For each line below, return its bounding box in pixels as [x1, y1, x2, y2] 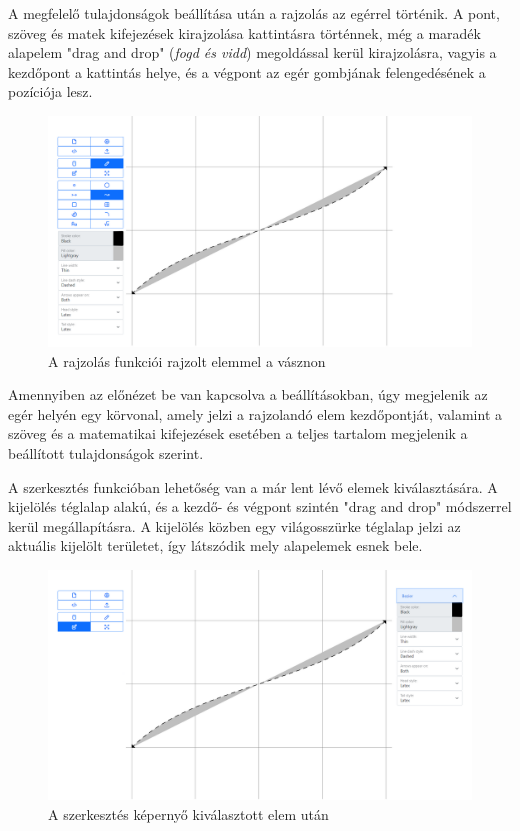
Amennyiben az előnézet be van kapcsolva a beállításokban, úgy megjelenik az [8, 384, 488, 405]
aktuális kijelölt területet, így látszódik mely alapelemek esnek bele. [8, 535, 423, 556]
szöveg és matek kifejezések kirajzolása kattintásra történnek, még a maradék [8, 22, 481, 43]
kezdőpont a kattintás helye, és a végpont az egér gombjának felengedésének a [8, 61, 486, 82]
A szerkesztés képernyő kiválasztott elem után [48, 803, 329, 824]
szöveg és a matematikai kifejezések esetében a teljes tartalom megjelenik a [8, 423, 468, 444]
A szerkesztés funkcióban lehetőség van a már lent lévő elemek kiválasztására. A [8, 476, 498, 497]
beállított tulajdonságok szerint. [8, 442, 204, 463]
